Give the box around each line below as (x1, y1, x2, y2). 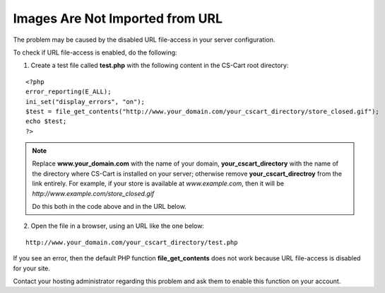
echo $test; (25, 117, 67, 125)
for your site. (13, 264, 51, 272)
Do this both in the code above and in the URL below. (32, 202, 186, 211)
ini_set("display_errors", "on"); (25, 98, 145, 105)
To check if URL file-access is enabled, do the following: (13, 48, 177, 57)
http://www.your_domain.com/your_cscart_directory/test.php (25, 238, 238, 246)
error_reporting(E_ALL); (25, 88, 112, 96)
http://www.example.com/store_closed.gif (32, 189, 155, 197)
